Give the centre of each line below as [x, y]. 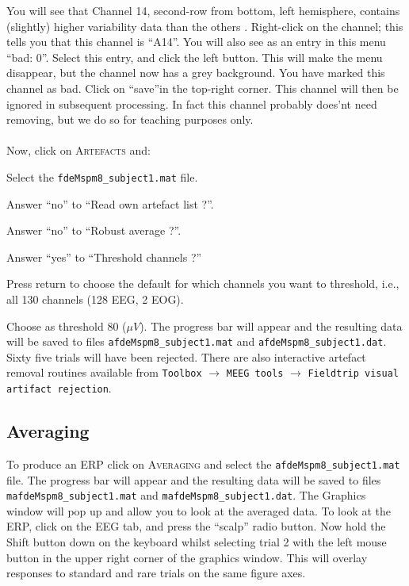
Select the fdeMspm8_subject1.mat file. [102, 176]
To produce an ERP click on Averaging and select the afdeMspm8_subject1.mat [203, 463]
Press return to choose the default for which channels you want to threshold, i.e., [203, 283]
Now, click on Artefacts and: [78, 150]
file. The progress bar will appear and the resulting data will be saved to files [194, 479]
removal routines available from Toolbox [104, 372]
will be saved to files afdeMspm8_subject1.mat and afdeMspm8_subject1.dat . [197, 341]
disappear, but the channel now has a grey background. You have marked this [196, 73]
